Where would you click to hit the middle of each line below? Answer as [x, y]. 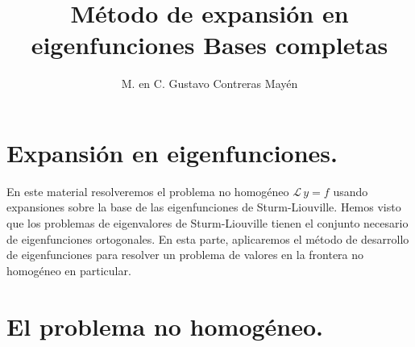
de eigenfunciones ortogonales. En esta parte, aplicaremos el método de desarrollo [208, 238]
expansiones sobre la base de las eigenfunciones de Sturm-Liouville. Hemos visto [204, 207]
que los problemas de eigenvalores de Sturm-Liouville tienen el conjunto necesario [207, 223]
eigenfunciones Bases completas [210, 45]
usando [351, 191]
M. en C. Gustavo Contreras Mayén [210, 84]
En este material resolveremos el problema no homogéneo [148, 191]
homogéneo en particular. [69, 270]
